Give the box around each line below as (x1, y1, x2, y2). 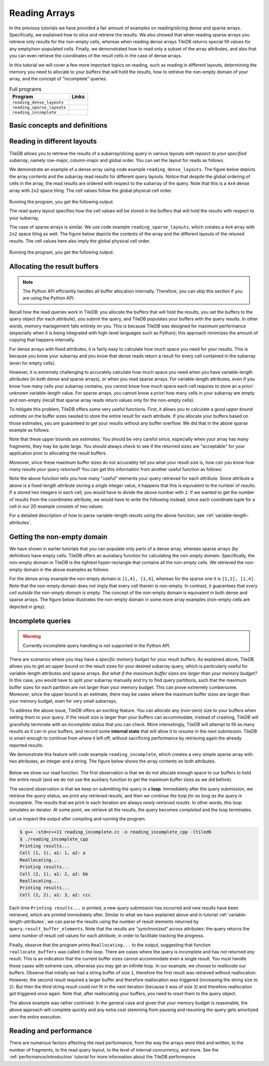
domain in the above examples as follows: (23, 566, 110, 573)
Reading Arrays (9, 7, 75, 18)
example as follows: (9, 427, 50, 433)
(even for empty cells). (9, 360, 56, 366)
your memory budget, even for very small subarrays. (9, 698, 118, 704)
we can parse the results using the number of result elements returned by (47, 918, 199, 924)
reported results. (9, 742, 44, 748)
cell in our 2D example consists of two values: (9, 503, 104, 509)
